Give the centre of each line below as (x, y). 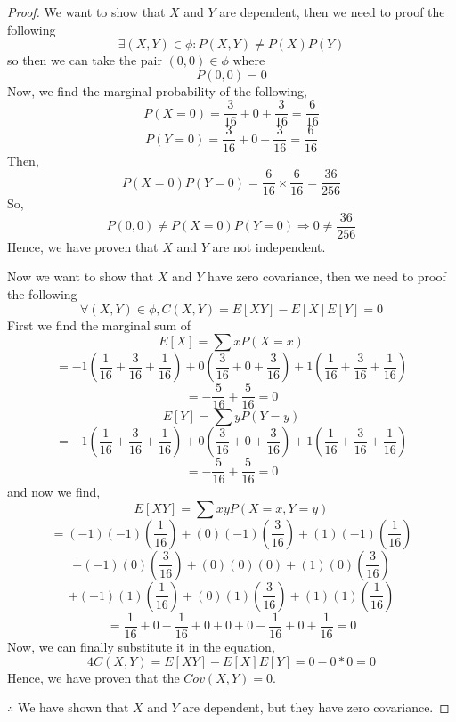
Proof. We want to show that (86, 12)
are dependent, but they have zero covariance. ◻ (316, 707)
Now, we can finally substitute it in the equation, (141, 646)
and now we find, (54, 492)
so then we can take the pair (85, 60)
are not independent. (269, 246)
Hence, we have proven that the (94, 677)
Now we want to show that (81, 276)
